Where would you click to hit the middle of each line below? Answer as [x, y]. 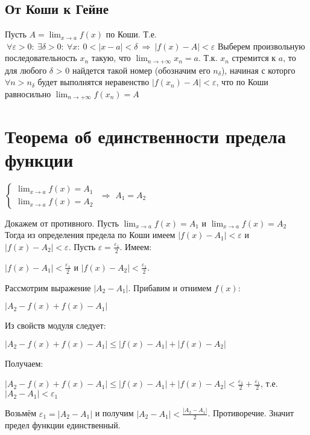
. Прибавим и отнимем [170, 287]
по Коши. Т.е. [131, 34]
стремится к [254, 58]
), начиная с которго [258, 70]
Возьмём [21, 413]
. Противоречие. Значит [251, 413]
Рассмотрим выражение [48, 287]
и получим [114, 413]
